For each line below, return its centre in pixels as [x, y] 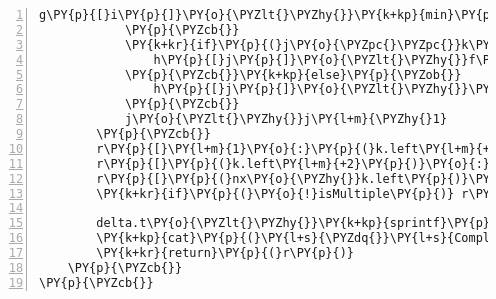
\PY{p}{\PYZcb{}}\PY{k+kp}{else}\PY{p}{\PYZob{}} [293, 74]
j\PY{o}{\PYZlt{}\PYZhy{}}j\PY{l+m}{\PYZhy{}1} [286, 119]
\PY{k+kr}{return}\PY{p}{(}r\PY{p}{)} [225, 253]
